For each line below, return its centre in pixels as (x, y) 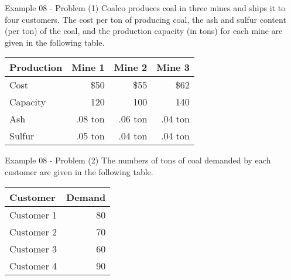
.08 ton (90, 119)
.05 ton (90, 136)
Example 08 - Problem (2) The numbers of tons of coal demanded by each (138, 160)
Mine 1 (88, 67)
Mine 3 (173, 67)
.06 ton (133, 119)
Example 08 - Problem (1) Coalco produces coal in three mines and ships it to (145, 8)
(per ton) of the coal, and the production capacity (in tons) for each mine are (144, 31)
